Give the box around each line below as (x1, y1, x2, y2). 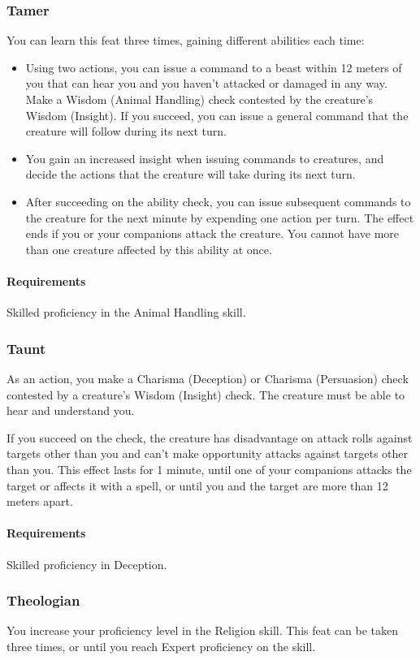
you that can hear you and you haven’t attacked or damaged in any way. (25, 75, 388, 92)
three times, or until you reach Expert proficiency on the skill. (6, 637, 316, 654)
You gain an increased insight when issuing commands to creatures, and (25, 149, 384, 166)
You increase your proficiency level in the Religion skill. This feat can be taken (6, 622, 398, 639)
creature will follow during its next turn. (25, 123, 227, 140)
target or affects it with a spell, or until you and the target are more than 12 (6, 477, 388, 494)
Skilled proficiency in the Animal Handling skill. (6, 304, 246, 321)
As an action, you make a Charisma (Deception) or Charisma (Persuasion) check (6, 369, 409, 386)
